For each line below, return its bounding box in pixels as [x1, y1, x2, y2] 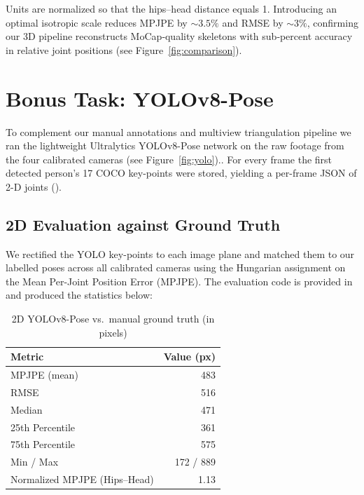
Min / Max [10, 454, 59, 469]
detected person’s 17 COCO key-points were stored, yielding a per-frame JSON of [6, 165, 357, 180]
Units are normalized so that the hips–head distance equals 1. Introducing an [6, 1, 337, 15]
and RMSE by [222, 15, 283, 29]
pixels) [99, 325, 127, 339]
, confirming [307, 15, 358, 29]
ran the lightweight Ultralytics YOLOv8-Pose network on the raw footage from [6, 138, 344, 153]
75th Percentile [10, 437, 76, 452]
